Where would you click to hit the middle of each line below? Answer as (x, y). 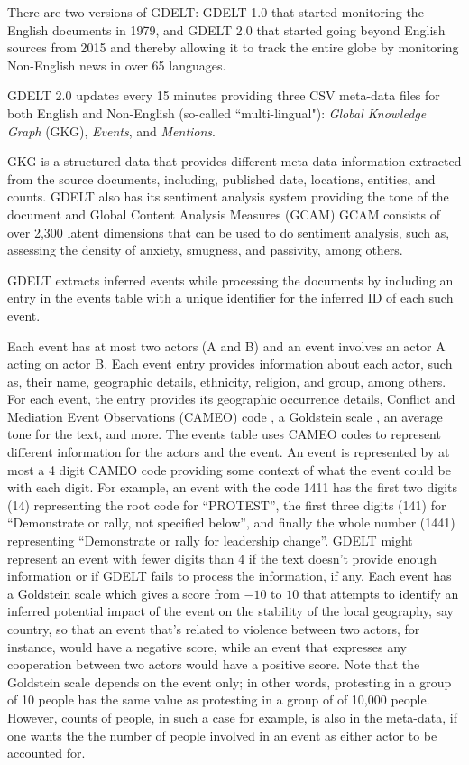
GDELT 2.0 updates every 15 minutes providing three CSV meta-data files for (224, 95)
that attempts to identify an (381, 593)
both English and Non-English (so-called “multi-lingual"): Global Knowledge (217, 112)
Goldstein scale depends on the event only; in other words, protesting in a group (230, 681)
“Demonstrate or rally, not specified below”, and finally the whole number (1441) (231, 522)
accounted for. (46, 753)
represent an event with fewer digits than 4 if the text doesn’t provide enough (222, 558)
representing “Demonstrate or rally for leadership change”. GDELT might (210, 541)
